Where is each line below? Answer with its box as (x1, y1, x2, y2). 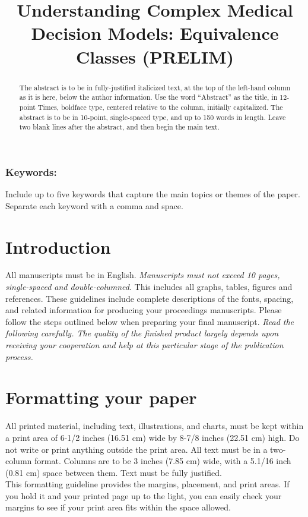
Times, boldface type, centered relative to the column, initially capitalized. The (37, 102, 283, 112)
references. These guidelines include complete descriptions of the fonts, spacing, (5, 292, 294, 304)
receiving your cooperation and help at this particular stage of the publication (5, 339, 284, 351)
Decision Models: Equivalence (31, 21, 279, 45)
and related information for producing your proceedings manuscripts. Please (5, 304, 282, 316)
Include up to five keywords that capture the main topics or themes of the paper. (5, 188, 300, 200)
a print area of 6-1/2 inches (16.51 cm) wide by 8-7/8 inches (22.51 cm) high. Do (5, 431, 300, 443)
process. (5, 350, 33, 362)
